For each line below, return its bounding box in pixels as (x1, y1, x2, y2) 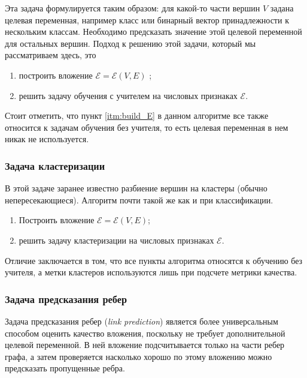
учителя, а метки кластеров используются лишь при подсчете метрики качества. (5, 266, 297, 278)
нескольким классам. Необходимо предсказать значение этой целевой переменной (5, 25, 302, 38)
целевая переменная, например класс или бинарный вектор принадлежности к (5, 13, 289, 26)
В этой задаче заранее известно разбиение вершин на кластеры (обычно (5, 182, 268, 194)
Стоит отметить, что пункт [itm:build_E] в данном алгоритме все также (5, 109, 269, 122)
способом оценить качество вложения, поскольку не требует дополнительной (5, 326, 285, 339)
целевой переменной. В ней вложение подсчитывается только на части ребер (5, 338, 285, 351)
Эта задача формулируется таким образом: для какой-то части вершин (5, 2, 260, 14)
